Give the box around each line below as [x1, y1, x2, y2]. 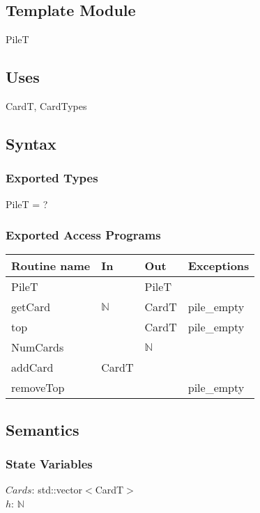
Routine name [11, 258, 91, 274]
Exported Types [6, 169, 98, 187]
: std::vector [31, 482, 83, 497]
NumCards [11, 339, 64, 356]
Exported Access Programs [6, 226, 161, 244]
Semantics [6, 418, 79, 440]
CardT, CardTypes [6, 99, 87, 113]
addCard [11, 359, 54, 376]
